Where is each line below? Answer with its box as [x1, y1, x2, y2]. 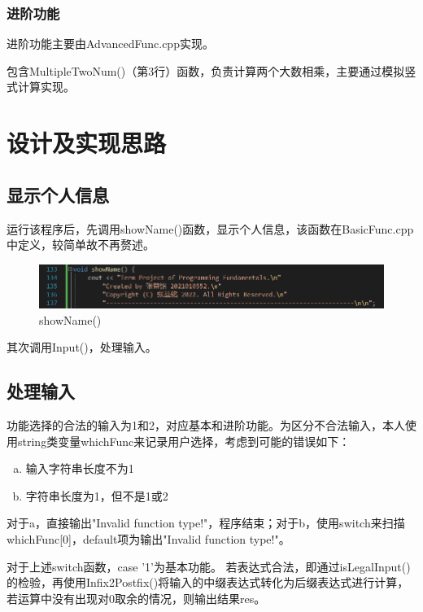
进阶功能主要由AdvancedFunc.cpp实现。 [7, 35, 214, 52]
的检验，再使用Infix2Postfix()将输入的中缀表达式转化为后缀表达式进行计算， [7, 574, 409, 591]
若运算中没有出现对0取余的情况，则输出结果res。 [7, 589, 266, 606]
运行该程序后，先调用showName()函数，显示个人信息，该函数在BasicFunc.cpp [7, 220, 414, 237]
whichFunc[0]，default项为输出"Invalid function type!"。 [7, 531, 290, 548]
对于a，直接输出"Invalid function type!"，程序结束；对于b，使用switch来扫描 [7, 514, 405, 531]
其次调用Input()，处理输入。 [7, 339, 157, 356]
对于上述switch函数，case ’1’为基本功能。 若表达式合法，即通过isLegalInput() [7, 557, 411, 575]
